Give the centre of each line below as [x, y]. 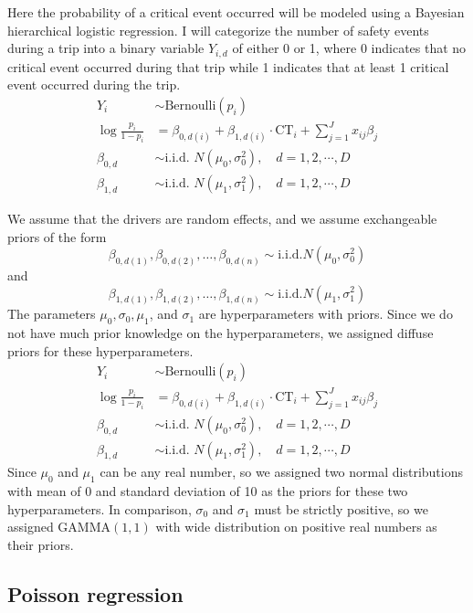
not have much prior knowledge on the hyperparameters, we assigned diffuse [221, 333]
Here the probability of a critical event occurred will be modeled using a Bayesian [236, 12]
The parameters [52, 314]
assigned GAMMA [59, 527]
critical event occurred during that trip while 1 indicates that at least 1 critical [228, 66]
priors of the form [57, 236]
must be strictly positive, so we [341, 508]
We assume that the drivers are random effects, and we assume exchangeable [222, 218]
